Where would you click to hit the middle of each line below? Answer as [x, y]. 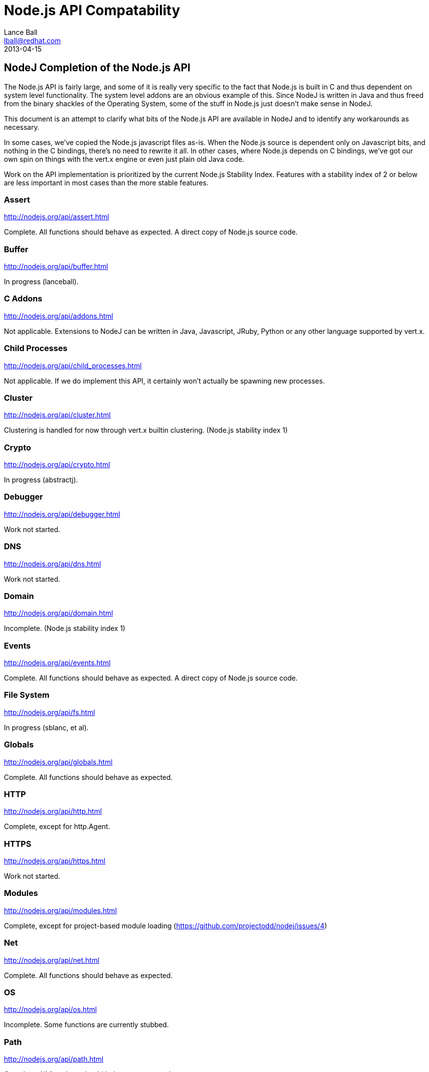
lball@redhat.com [32, 40]
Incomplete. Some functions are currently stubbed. [87, 1025]
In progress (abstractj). [41, 480]
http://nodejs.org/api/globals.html [58, 762]
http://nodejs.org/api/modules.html [61, 910]
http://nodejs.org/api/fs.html [50, 712]
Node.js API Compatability [92, 10]
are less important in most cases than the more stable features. [106, 182]
